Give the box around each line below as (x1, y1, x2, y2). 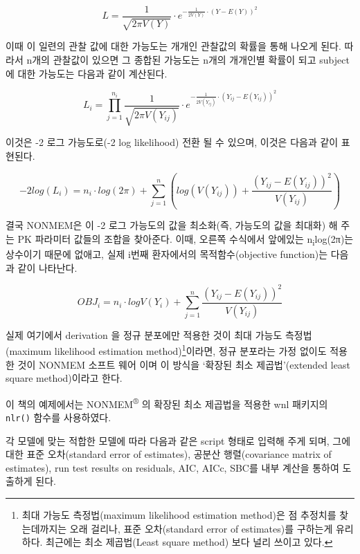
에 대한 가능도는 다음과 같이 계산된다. (6, 66, 168, 80)
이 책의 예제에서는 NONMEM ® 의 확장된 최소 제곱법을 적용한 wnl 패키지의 (6, 394, 328, 411)
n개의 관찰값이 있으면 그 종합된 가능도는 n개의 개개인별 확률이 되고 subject (26, 53, 350, 67)
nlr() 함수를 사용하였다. (6, 410, 111, 425)
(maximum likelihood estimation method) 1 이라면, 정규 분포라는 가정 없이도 (6, 342, 327, 358)
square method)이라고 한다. (6, 371, 123, 385)
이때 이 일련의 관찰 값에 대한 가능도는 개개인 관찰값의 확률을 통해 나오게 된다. (6, 39, 341, 53)
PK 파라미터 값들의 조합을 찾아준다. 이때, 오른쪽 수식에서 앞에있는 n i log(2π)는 (17, 232, 354, 248)
